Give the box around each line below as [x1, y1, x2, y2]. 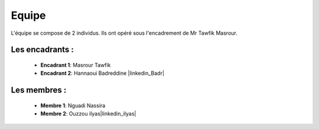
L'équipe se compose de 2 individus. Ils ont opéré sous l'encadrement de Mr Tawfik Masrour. [11, 29, 237, 37]
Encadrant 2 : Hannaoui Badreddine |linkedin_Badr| [40, 70, 165, 77]
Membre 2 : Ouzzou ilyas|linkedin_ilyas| [40, 110, 136, 117]
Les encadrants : [11, 45, 74, 55]
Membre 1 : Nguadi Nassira [40, 102, 106, 109]
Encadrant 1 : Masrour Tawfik [40, 61, 111, 68]
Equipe [11, 9, 47, 22]
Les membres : [11, 85, 67, 95]
